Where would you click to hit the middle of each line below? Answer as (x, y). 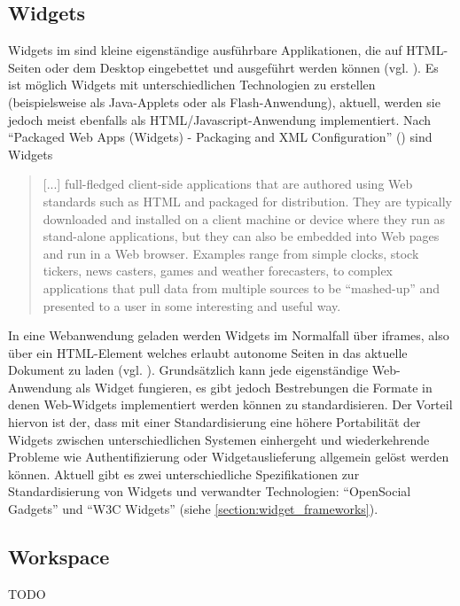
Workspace (59, 557)
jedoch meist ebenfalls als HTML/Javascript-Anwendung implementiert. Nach (220, 119)
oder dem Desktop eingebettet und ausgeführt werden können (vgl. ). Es (242, 67)
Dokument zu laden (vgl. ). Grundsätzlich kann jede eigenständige (188, 370)
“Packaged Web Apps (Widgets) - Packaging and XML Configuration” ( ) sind (220, 137)
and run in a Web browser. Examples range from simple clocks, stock (231, 253)
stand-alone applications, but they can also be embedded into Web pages (241, 236)
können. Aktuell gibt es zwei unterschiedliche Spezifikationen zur (184, 474)
